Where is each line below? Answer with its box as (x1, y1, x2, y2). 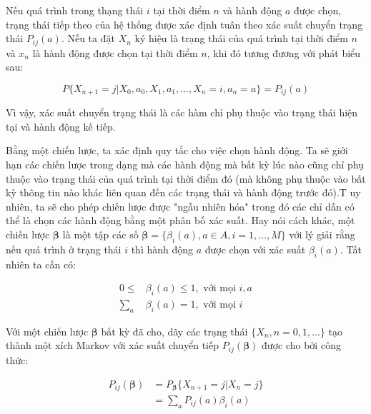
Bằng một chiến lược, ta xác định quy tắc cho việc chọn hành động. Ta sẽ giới (6, 143, 348, 158)
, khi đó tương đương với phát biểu (207, 45, 361, 60)
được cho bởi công (262, 338, 341, 353)
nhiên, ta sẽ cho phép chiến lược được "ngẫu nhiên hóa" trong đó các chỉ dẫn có (6, 198, 355, 213)
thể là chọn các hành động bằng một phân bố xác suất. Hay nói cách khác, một (6, 213, 355, 228)
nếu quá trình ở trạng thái (6, 241, 122, 256)
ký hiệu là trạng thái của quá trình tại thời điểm (134, 31, 348, 46)
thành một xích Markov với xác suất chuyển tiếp (6, 338, 219, 353)
